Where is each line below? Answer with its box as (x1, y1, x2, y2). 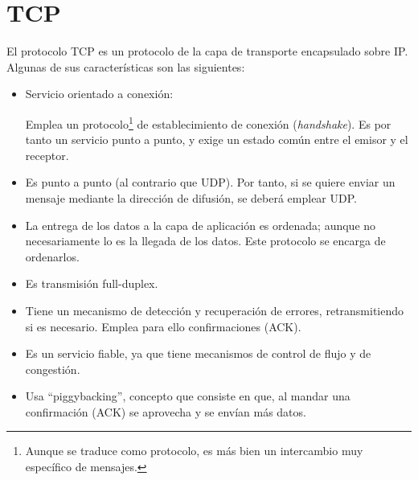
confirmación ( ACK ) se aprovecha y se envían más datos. (25, 403, 306, 420)
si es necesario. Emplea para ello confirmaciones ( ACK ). (25, 318, 301, 334)
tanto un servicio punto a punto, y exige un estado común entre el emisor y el (25, 131, 408, 148)
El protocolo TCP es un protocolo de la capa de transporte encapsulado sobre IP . (6, 43, 408, 59)
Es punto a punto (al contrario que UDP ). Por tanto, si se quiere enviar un (25, 174, 395, 191)
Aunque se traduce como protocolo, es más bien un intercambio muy (25, 442, 363, 459)
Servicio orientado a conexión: (25, 85, 174, 102)
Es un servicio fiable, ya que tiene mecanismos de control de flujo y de (25, 345, 371, 362)
